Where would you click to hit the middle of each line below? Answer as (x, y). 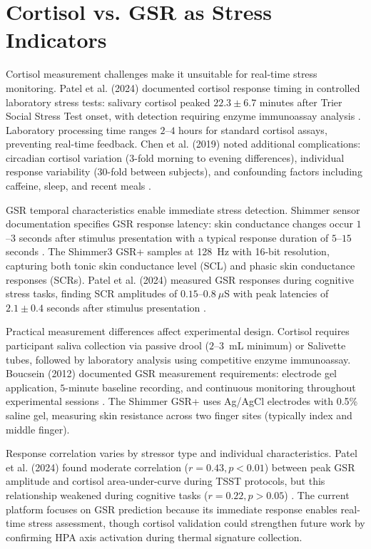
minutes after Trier (301, 102)
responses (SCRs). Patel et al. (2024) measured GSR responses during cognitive (180, 279)
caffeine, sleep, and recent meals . (78, 186)
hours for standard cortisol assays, (253, 129)
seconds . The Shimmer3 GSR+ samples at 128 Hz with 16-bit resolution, (168, 251)
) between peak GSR (310, 467)
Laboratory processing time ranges (81, 129)
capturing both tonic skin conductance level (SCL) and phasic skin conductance (181, 266)
